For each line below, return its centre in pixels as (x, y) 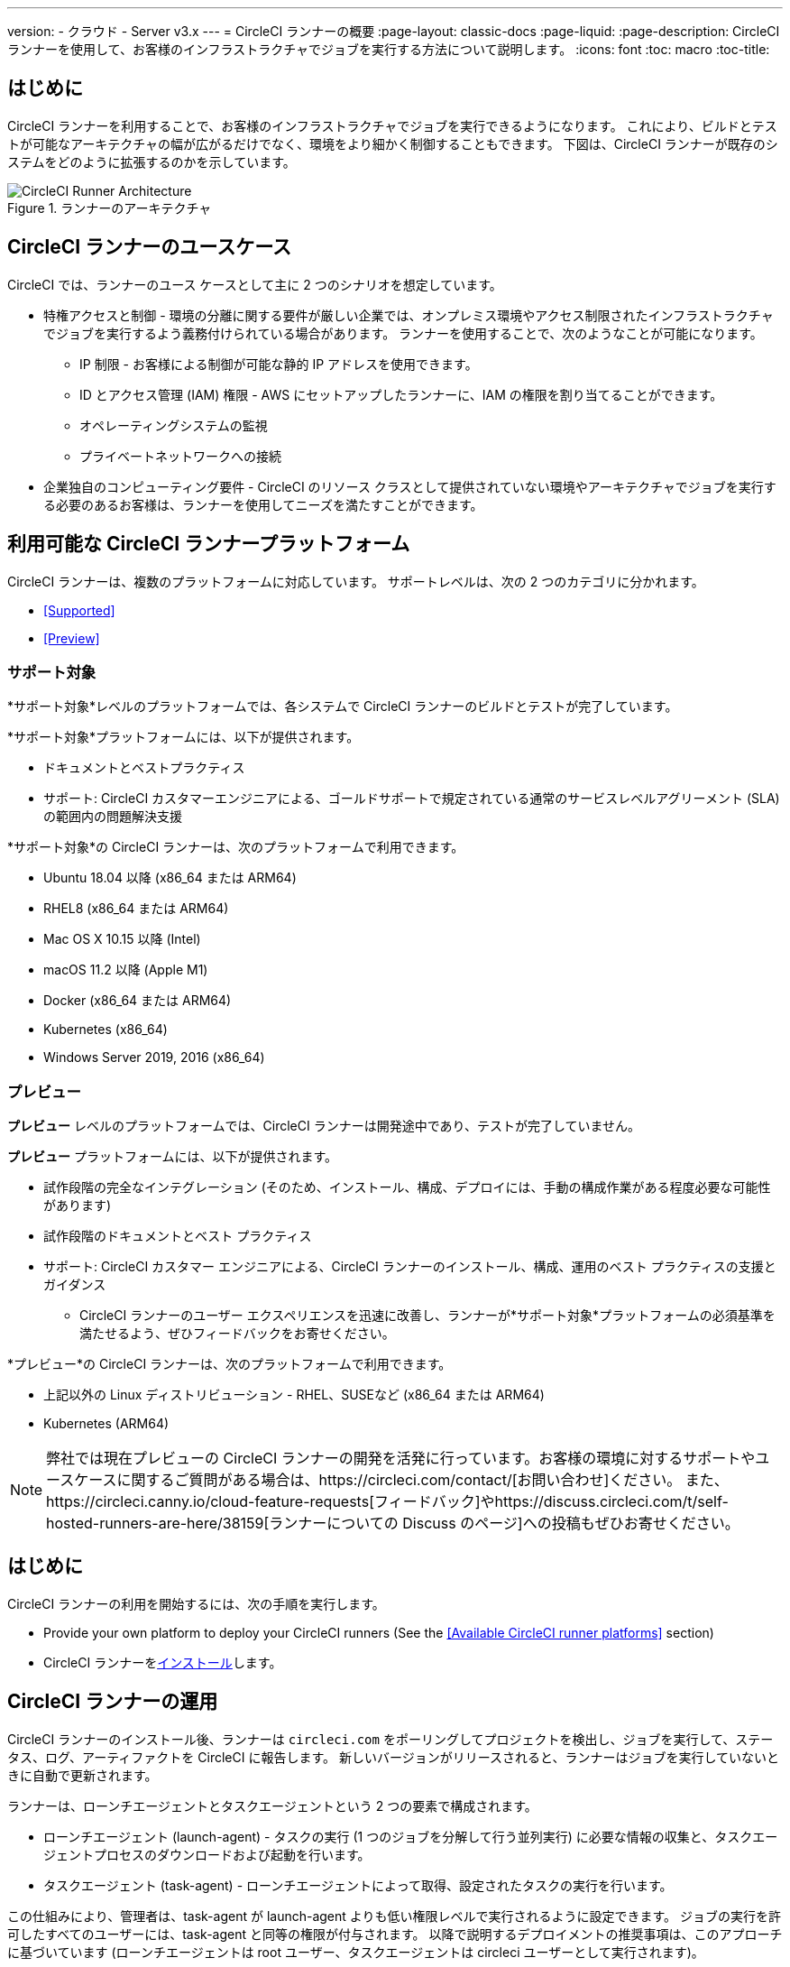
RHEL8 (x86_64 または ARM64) (136, 909)
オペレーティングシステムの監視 (174, 425)
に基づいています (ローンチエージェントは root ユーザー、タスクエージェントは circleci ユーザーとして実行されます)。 (356, 1952)
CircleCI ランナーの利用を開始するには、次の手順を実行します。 (196, 1603)
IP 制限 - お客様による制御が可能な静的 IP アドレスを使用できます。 (279, 364)
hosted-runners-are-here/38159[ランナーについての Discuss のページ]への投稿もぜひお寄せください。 (393, 1524)
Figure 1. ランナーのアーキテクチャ (110, 208)
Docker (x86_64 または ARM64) (138, 1001)
